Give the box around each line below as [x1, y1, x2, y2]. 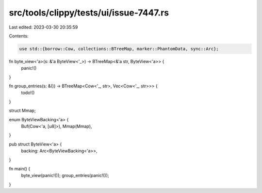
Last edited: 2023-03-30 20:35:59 [9, 24, 78, 30]
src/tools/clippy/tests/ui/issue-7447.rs [9, 7, 169, 18]
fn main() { [9, 165, 31, 172]
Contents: [9, 33, 29, 39]
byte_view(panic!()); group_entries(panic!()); [21, 173, 109, 178]
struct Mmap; [9, 108, 36, 113]
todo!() [21, 90, 35, 96]
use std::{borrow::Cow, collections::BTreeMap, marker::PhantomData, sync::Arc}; [19, 46, 219, 51]
